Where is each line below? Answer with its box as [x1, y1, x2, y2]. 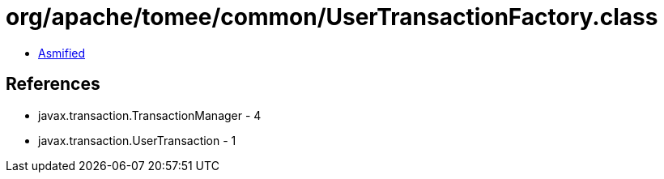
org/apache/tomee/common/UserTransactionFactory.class [6, 3, 658, 31]
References [6, 74, 100, 95]
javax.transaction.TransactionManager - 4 [38, 108, 262, 122]
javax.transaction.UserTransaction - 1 [38, 133, 236, 147]
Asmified [38, 45, 86, 60]
